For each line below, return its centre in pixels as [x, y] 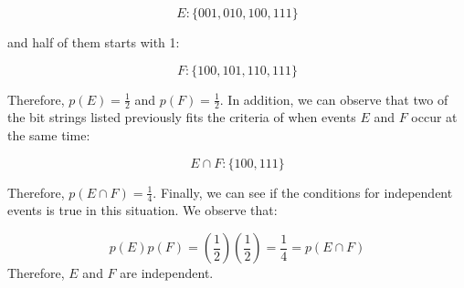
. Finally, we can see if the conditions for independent [303, 192]
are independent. [167, 273]
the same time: [49, 135]
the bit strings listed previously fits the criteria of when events [182, 117]
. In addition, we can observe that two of [334, 99]
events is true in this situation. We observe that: [142, 210]
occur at [434, 117]
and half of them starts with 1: [94, 42]
